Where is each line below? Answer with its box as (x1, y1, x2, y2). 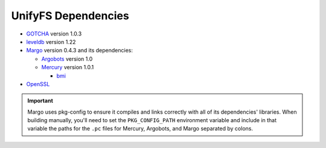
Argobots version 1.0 (41, 55, 93, 63)
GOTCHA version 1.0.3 (26, 30, 82, 37)
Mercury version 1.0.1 (41, 64, 94, 71)
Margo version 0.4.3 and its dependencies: (26, 47, 133, 54)
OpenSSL (26, 80, 50, 87)
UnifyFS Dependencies (11, 9, 129, 22)
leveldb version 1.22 (26, 38, 76, 45)
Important (27, 97, 54, 105)
